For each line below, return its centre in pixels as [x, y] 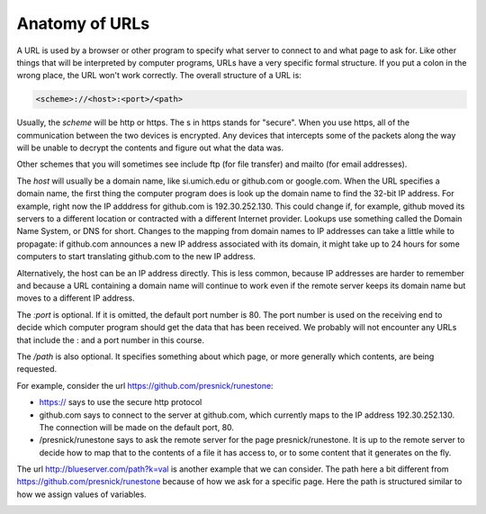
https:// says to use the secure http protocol [121, 402]
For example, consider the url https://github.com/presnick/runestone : [145, 385]
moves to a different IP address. [76, 298]
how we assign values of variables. [82, 494]
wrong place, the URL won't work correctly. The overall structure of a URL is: [159, 76]
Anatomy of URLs [83, 23]
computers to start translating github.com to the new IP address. [136, 257]
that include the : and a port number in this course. [111, 340]
